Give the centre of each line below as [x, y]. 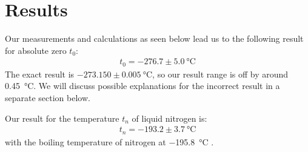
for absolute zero [36, 50]
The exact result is [40, 74]
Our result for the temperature [62, 118]
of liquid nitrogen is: [169, 118]
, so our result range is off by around [220, 74]
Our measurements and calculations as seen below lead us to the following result [154, 38]
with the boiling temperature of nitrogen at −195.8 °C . [109, 141]
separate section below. [48, 97]
